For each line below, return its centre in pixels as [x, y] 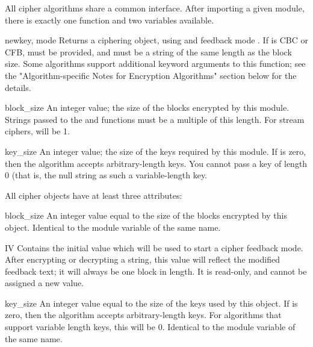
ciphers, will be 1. [37, 131]
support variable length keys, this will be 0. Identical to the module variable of [150, 327]
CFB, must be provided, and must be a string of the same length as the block [148, 52]
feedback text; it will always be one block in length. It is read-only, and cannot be [156, 271]
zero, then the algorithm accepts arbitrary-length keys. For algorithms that [143, 315]
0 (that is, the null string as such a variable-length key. [106, 175]
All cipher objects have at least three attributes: [94, 195]
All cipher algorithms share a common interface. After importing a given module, [155, 8]
